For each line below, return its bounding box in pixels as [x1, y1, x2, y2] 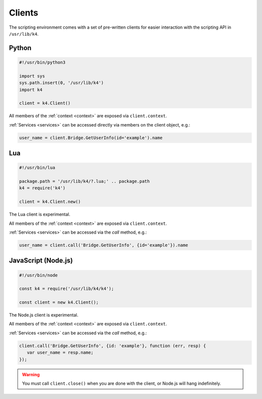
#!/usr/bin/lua [19, 165, 55, 170]
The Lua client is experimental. [9, 212, 70, 218]
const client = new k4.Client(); [19, 300, 99, 305]
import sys [19, 73, 45, 79]
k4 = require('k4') [19, 185, 65, 191]
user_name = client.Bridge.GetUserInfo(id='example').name [19, 135, 163, 141]
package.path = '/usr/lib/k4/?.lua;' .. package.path [19, 179, 150, 184]
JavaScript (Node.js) [9, 256, 73, 265]
